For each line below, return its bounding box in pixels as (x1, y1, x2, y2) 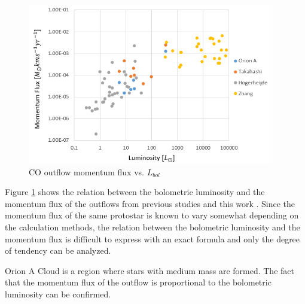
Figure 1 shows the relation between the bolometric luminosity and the (5, 186, 265, 198)
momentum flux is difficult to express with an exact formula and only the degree (5, 232, 300, 245)
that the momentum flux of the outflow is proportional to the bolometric (5, 276, 272, 288)
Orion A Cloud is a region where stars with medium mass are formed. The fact (5, 264, 294, 276)
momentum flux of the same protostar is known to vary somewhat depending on (5, 209, 299, 221)
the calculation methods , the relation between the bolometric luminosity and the (5, 221, 300, 233)
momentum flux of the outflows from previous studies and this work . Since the (5, 197, 295, 209)
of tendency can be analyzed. (5, 244, 111, 257)
